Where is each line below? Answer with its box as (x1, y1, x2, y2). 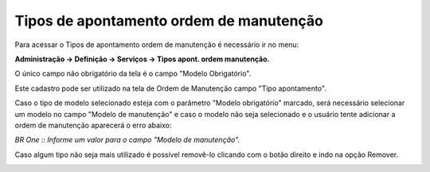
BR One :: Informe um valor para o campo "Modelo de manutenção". (14, 135, 240, 145)
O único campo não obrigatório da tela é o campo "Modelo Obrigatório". (14, 68, 252, 79)
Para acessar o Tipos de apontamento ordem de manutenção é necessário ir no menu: (14, 40, 299, 49)
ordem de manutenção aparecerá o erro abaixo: (14, 120, 172, 130)
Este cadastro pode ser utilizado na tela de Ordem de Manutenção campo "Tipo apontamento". (14, 84, 326, 93)
